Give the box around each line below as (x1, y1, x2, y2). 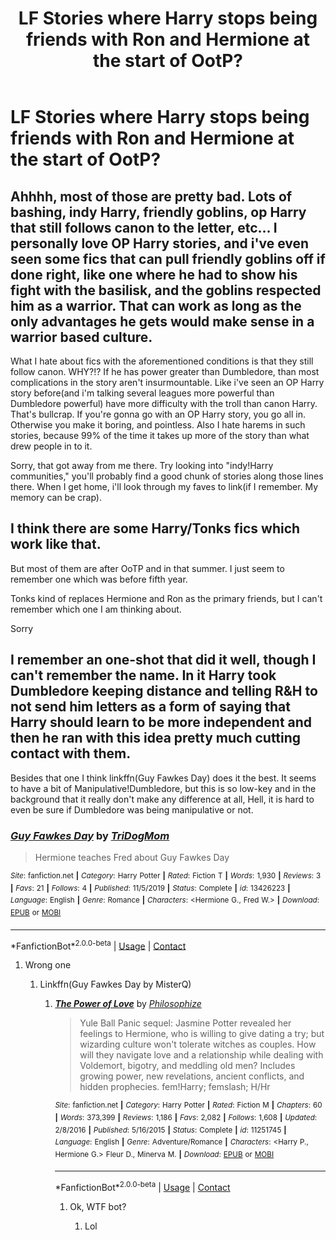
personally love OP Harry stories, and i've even (10, 235, 310, 252)
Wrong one (24, 959, 72, 971)
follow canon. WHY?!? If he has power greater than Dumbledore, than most (10, 366, 320, 377)
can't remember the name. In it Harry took (10, 667, 277, 684)
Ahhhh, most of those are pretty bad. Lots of (10, 188, 293, 205)
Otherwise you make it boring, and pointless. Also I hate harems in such (10, 419, 306, 431)
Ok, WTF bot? (69, 1201, 127, 1213)
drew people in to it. (10, 440, 93, 452)
